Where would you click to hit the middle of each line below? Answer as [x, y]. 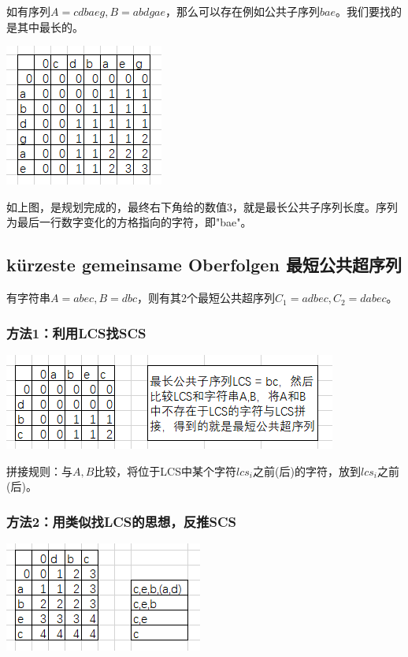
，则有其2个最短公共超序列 [206, 298]
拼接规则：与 [39, 470]
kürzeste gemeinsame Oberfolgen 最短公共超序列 [204, 265]
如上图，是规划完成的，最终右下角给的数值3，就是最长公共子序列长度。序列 [202, 206]
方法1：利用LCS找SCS [76, 332]
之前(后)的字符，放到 [307, 470]
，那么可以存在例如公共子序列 [243, 11]
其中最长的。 [50, 26]
